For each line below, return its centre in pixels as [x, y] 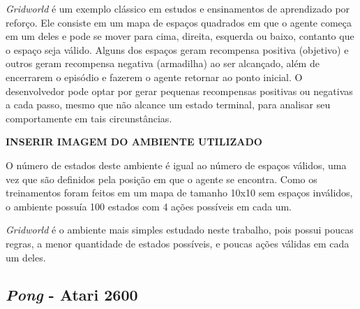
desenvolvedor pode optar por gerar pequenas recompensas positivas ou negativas [179, 91]
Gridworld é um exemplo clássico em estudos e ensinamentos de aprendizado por [178, 8]
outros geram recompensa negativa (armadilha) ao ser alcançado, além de [163, 63]
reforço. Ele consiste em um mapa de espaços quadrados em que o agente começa [179, 22]
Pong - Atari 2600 [72, 295]
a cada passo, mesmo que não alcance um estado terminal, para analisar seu [168, 105]
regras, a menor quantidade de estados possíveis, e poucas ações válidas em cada [178, 243]
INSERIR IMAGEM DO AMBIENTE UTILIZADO [134, 142]
